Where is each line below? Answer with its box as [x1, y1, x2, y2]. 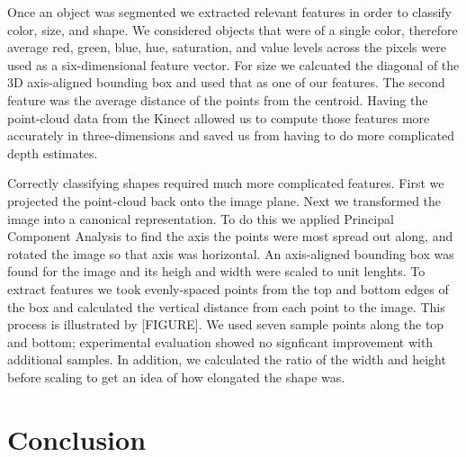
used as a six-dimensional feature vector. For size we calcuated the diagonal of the [7, 55, 460, 74]
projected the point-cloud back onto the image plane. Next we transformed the [7, 191, 442, 210]
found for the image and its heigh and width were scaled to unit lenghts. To [7, 262, 426, 281]
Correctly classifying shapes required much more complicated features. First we [7, 174, 444, 193]
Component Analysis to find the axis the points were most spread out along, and [7, 227, 453, 246]
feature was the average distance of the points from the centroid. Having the [7, 90, 428, 109]
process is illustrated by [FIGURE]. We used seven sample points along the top [7, 315, 444, 334]
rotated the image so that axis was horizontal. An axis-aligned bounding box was [7, 244, 454, 263]
